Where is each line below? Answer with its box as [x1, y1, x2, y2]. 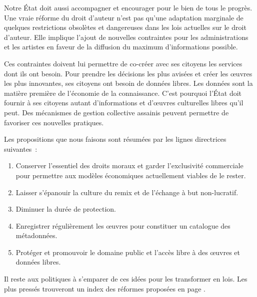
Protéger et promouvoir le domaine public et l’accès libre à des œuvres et [15, 247, 240, 257]
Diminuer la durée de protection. [15, 204, 116, 214]
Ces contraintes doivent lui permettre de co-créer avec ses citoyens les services [4, 58, 242, 68]
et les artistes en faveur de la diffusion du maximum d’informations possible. [4, 41, 238, 52]
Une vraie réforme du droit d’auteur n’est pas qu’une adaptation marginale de [4, 12, 243, 22]
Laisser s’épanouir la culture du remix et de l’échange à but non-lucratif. [15, 187, 238, 197]
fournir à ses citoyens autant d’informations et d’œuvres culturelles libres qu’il [4, 97, 243, 108]
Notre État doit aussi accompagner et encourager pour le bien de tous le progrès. [4, 2, 252, 12]
